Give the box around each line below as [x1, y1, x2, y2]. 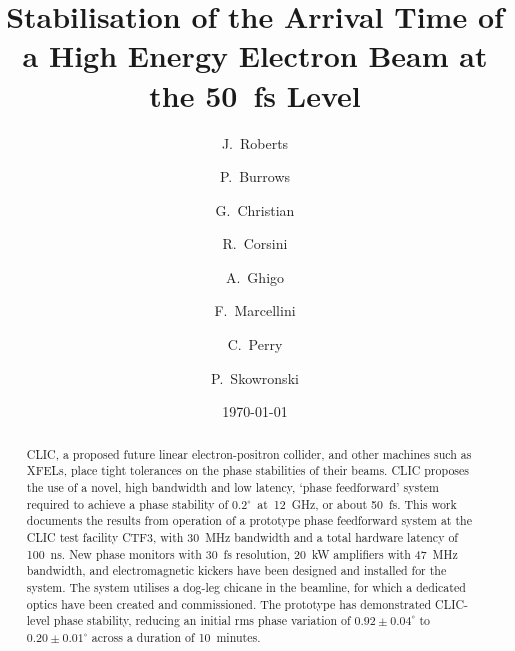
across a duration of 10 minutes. [91, 628, 261, 645]
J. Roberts [221, 132, 289, 153]
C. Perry [227, 334, 283, 355]
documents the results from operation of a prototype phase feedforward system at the [26, 512, 472, 529]
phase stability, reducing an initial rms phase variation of [53, 612, 351, 629]
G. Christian [215, 199, 295, 220]
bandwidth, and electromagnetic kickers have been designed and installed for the [26, 562, 447, 579]
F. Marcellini [214, 300, 296, 321]
